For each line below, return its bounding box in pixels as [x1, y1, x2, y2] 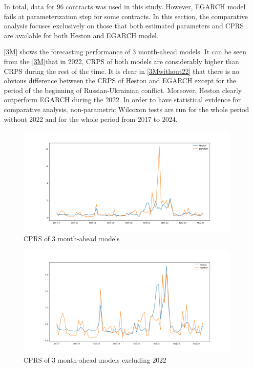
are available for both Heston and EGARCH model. [4, 30, 159, 40]
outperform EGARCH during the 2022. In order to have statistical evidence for [4, 94, 241, 105]
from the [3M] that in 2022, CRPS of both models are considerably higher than [4, 56, 239, 66]
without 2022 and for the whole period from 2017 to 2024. [4, 114, 178, 124]
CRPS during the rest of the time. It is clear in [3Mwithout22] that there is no [4, 66, 239, 76]
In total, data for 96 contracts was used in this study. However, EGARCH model [4, 1, 246, 11]
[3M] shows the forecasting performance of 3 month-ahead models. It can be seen [4, 46, 246, 57]
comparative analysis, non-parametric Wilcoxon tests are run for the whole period [4, 104, 249, 114]
